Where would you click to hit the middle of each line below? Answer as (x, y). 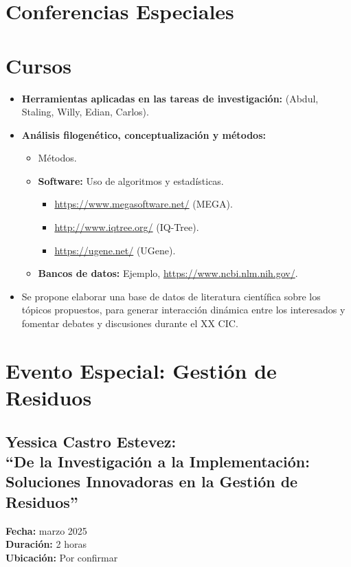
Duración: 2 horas (46, 544)
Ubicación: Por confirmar (62, 557)
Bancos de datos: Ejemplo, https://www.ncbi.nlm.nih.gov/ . (168, 273)
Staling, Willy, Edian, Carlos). (85, 112)
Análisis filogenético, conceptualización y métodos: (144, 134)
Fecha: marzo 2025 (46, 530)
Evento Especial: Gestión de (141, 370)
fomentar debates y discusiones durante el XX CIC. (130, 323)
